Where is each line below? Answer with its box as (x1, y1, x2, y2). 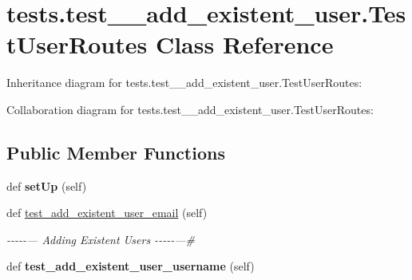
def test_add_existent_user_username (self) (6, 258, 255, 274)
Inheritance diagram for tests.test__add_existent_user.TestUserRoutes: (6, 74, 362, 91)
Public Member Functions (6, 140, 225, 164)
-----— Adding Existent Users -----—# (6, 231, 195, 247)
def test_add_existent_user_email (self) (6, 204, 208, 221)
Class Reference (155, 28, 334, 61)
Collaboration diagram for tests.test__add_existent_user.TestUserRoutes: (6, 101, 374, 117)
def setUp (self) (6, 177, 87, 194)
